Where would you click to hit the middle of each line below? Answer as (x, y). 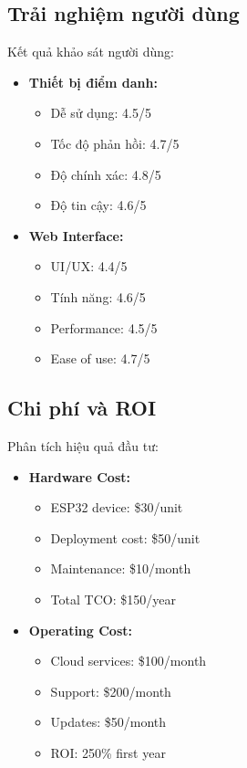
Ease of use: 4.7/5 (100, 358)
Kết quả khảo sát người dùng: (91, 52)
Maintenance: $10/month (121, 568)
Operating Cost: (80, 630)
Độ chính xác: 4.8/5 (106, 174)
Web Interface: (76, 235)
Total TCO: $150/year (113, 599)
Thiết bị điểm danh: (93, 82)
